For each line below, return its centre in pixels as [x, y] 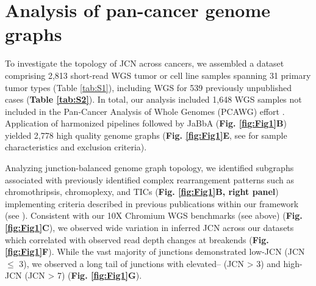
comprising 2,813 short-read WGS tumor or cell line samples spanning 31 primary [158, 75]
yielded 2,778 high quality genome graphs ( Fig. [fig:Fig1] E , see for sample [146, 135]
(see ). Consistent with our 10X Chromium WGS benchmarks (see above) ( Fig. [154, 215]
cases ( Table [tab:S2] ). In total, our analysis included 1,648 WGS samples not [153, 99]
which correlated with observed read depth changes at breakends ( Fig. [137, 239]
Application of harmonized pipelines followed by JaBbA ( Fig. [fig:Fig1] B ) [146, 123]
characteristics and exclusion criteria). [76, 147]
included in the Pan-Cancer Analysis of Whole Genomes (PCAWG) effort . [145, 111]
